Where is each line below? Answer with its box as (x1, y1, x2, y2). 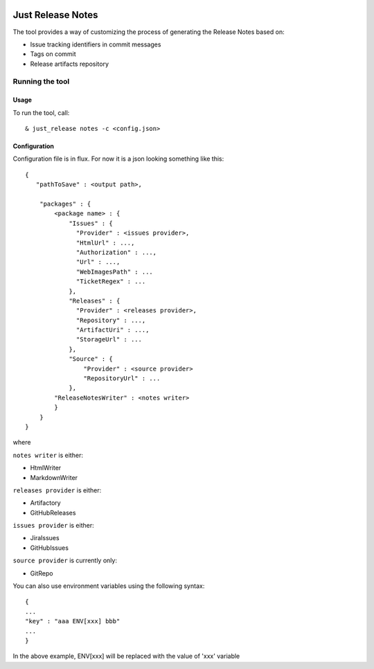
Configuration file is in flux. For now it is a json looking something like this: (12, 154, 224, 163)
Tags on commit (30, 50, 76, 58)
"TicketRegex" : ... (76, 278, 146, 285)
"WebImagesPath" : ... (76, 267, 154, 276)
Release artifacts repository (30, 60, 109, 68)
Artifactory (30, 499, 62, 507)
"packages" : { (39, 199, 91, 208)
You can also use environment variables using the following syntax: (12, 582, 205, 590)
